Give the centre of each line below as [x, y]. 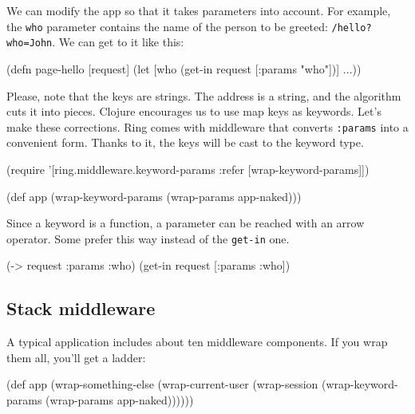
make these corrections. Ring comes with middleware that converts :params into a [207, 126]
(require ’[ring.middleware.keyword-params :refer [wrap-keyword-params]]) [188, 169]
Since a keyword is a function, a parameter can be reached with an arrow [186, 223]
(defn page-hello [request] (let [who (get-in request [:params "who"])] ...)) [184, 68]
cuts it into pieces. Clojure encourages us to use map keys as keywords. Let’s [194, 111]
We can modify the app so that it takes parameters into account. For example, [199, 10]
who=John [30, 43]
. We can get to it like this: [118, 42]
